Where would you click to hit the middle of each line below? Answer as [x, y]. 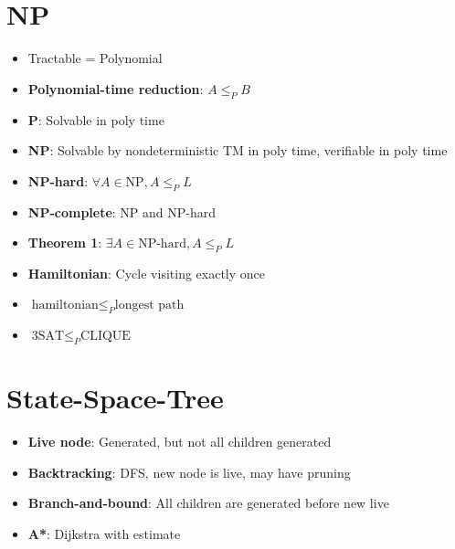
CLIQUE [106, 337]
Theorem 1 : [65, 243]
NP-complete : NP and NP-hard [122, 211]
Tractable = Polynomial [95, 58]
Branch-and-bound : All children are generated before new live [208, 503]
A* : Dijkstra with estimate [104, 533]
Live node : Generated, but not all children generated [180, 442]
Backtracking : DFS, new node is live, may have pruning [189, 472]
